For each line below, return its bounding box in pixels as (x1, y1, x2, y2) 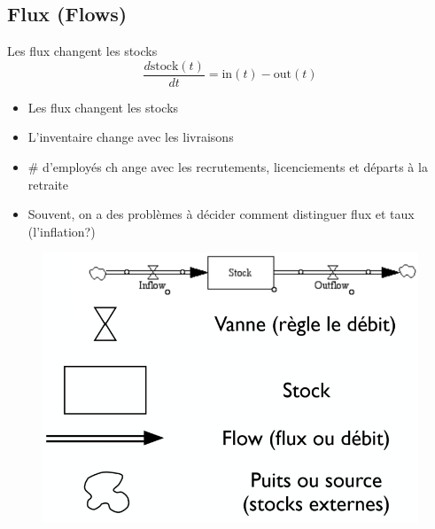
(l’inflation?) (27, 222, 96, 240)
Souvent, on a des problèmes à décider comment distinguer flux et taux (27, 205, 415, 223)
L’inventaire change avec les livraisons (27, 128, 234, 146)
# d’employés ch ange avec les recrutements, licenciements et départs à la (27, 158, 428, 176)
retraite (27, 175, 68, 193)
